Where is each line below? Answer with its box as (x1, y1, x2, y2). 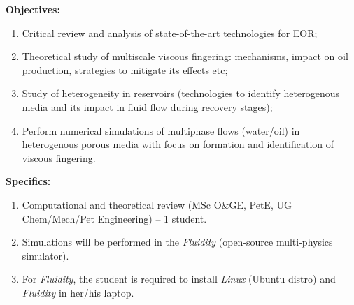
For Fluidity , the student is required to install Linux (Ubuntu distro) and (22, 271, 336, 286)
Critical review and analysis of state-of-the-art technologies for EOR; (22, 25, 318, 40)
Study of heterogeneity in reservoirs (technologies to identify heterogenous (22, 86, 339, 101)
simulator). (22, 248, 69, 262)
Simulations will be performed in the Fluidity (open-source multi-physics (22, 235, 333, 249)
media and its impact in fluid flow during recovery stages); (22, 99, 273, 114)
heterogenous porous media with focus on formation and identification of (22, 137, 334, 151)
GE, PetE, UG (229, 197, 292, 211)
